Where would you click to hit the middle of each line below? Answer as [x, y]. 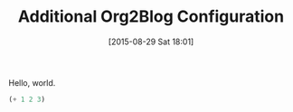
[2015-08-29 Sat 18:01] [151, 42]
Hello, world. [32, 82]
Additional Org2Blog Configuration [151, 17]
